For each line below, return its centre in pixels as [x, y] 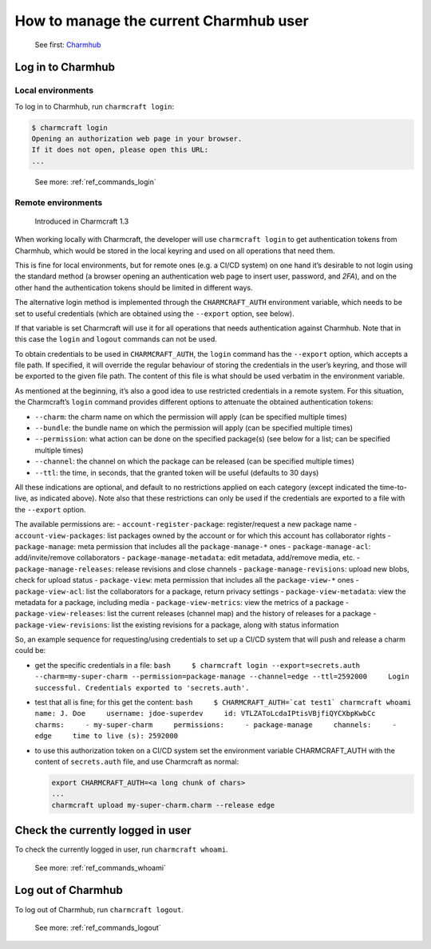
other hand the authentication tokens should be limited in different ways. [134, 287]
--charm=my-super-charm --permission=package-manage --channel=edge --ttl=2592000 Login [222, 677]
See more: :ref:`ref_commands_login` [96, 182]
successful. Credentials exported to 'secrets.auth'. [142, 688]
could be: [30, 650]
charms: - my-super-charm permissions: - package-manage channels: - [215, 725]
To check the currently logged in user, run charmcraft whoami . [121, 849]
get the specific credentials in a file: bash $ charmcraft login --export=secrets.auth [198, 665]
